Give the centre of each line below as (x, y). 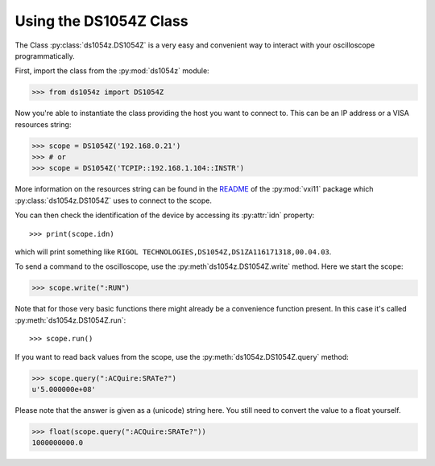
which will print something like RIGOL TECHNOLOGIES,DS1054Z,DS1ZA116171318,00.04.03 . (173, 252)
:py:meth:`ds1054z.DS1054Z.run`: (70, 320)
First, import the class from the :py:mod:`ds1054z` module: (112, 71)
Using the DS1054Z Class (101, 21)
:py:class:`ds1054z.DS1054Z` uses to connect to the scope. (114, 200)
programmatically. (45, 56)
